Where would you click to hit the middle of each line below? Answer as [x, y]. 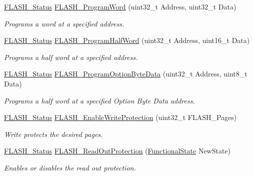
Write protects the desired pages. [53, 134]
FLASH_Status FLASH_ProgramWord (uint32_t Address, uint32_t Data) [120, 6]
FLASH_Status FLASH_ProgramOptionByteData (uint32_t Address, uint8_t [126, 74]
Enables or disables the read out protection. [70, 167]
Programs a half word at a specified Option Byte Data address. [99, 100]
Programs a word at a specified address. [64, 23]
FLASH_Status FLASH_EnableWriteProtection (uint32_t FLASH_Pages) [120, 117]
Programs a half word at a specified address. [71, 57]
